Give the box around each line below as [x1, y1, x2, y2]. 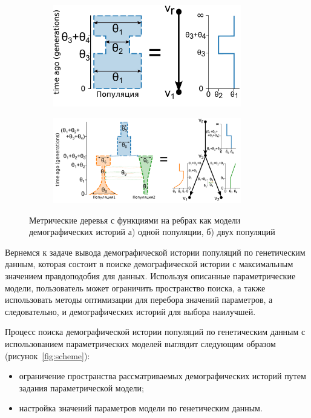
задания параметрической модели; [19, 381, 144, 394]
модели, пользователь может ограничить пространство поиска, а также [5, 281, 266, 294]
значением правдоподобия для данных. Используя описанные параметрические [5, 270, 296, 282]
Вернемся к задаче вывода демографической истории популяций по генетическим [5, 245, 306, 258]
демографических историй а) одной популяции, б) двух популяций [29, 225, 275, 238]
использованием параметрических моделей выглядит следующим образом [5, 337, 276, 350]
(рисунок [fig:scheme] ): [5, 349, 90, 362]
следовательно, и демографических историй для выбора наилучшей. [5, 305, 256, 317]
